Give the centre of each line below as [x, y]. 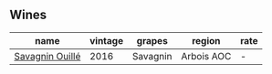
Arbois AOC [206, 56]
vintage [107, 40]
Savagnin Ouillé [47, 56]
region [206, 40]
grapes [152, 40]
